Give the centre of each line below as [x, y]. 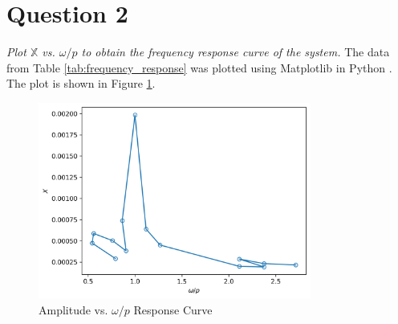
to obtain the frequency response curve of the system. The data [236, 52]
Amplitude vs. [73, 309]
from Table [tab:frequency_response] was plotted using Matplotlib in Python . [199, 67]
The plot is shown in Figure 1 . [81, 83]
